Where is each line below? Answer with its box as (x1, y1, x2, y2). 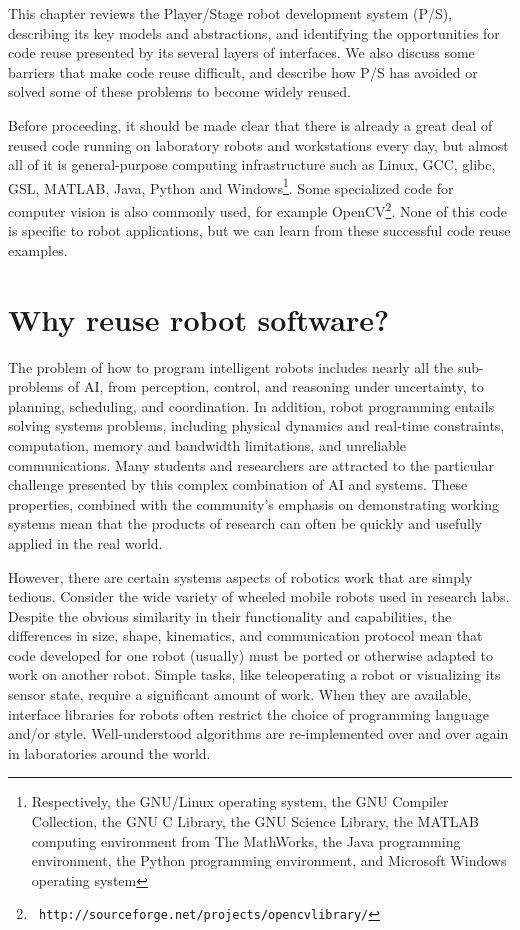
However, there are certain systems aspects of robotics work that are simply (8, 566, 473, 587)
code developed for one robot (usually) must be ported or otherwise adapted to (8, 644, 494, 665)
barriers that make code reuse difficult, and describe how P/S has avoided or (8, 61, 478, 82)
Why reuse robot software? (8, 298, 390, 339)
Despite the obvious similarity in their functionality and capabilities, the (8, 605, 452, 626)
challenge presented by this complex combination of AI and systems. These (8, 474, 468, 495)
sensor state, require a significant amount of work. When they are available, (8, 684, 472, 705)
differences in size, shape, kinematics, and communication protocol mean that (8, 625, 483, 646)
